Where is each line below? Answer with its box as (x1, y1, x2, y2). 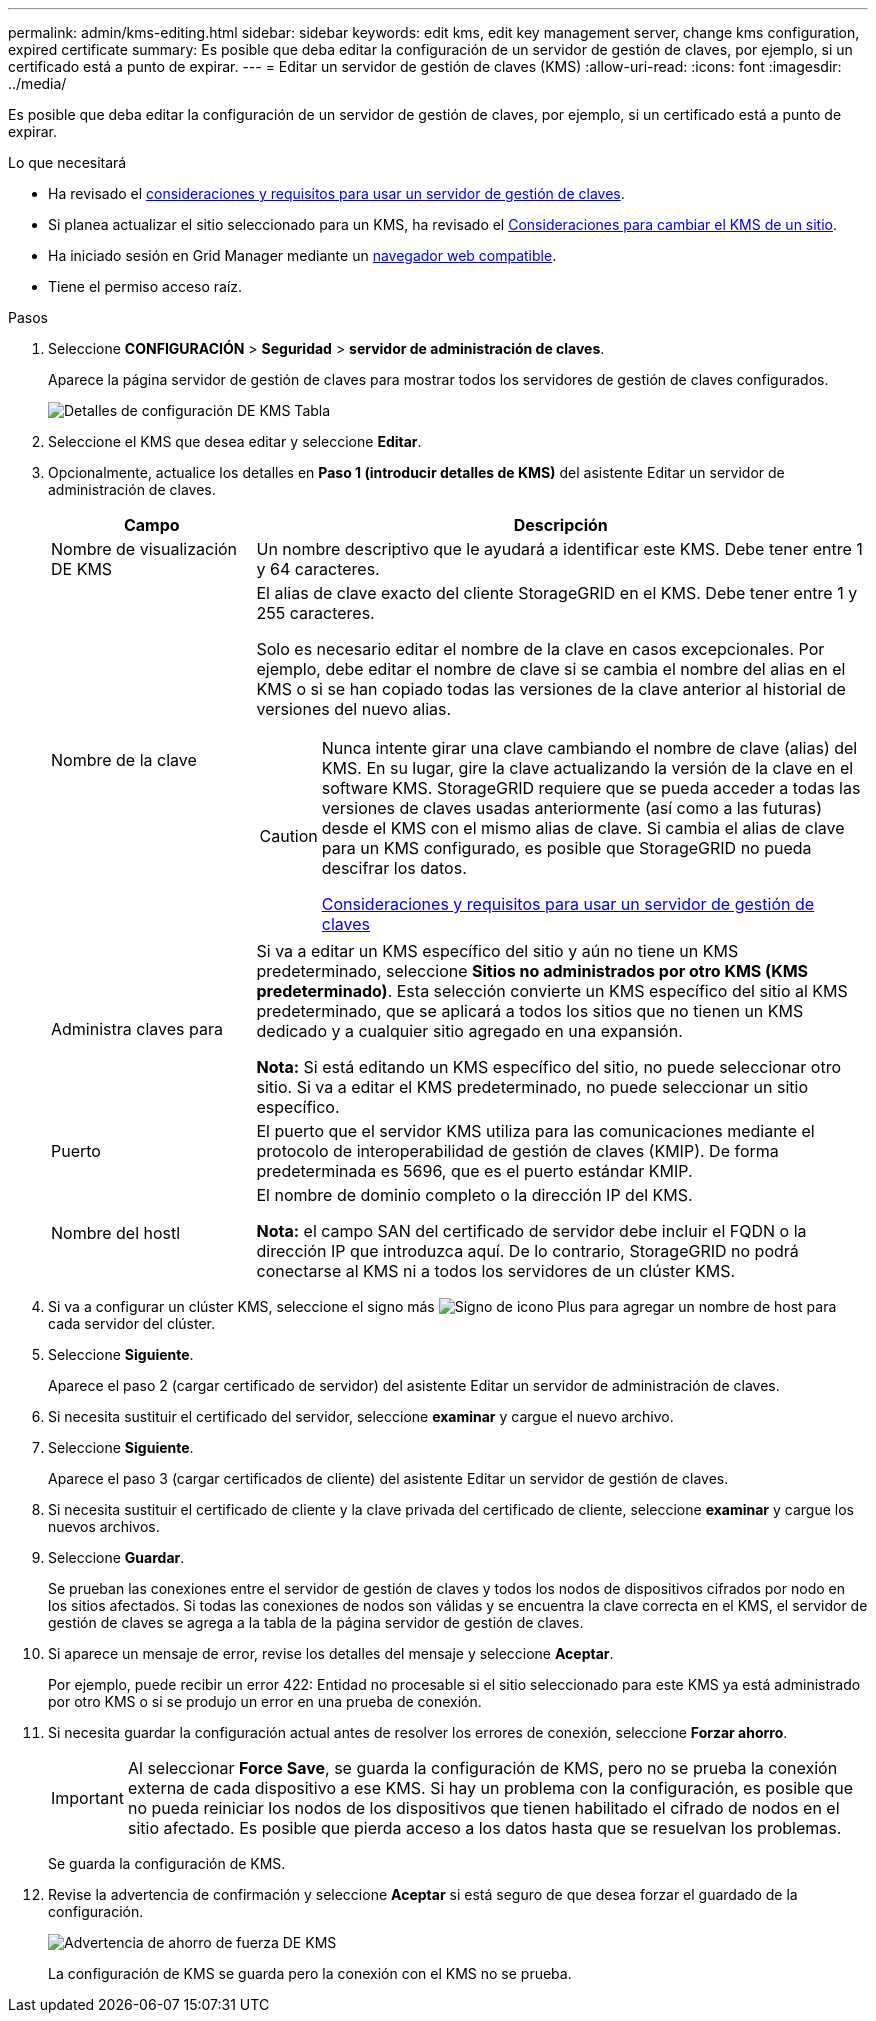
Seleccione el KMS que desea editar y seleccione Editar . (48, 433, 422, 450)
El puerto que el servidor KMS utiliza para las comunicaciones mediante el (256, 1121, 815, 1141)
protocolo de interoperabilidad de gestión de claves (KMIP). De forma (256, 1141, 779, 1161)
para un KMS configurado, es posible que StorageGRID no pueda (321, 838, 812, 858)
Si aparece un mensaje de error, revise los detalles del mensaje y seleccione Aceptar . (48, 1645, 614, 1662)
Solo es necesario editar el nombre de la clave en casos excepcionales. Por (256, 639, 825, 659)
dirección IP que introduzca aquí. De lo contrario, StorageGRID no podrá (256, 1241, 799, 1261)
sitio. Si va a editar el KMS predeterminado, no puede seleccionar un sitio (256, 1077, 809, 1097)
